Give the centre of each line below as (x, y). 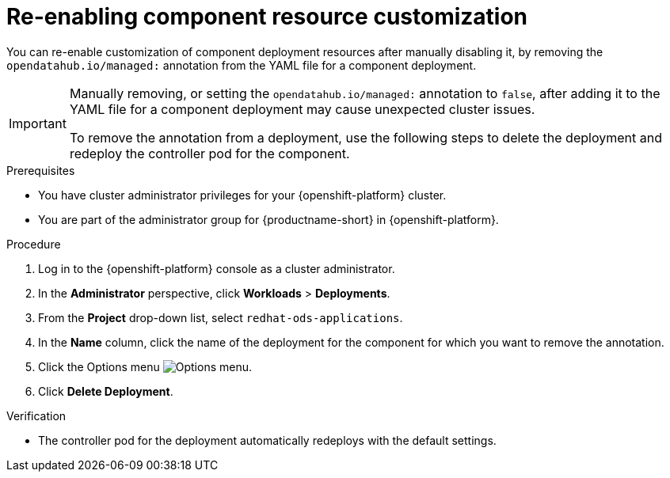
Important (38, 123)
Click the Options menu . (145, 366)
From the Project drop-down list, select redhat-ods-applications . (221, 317)
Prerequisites (41, 170)
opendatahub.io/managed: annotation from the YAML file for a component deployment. (242, 65)
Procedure (34, 244)
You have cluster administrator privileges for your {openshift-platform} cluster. (242, 195)
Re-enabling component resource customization (267, 17)
